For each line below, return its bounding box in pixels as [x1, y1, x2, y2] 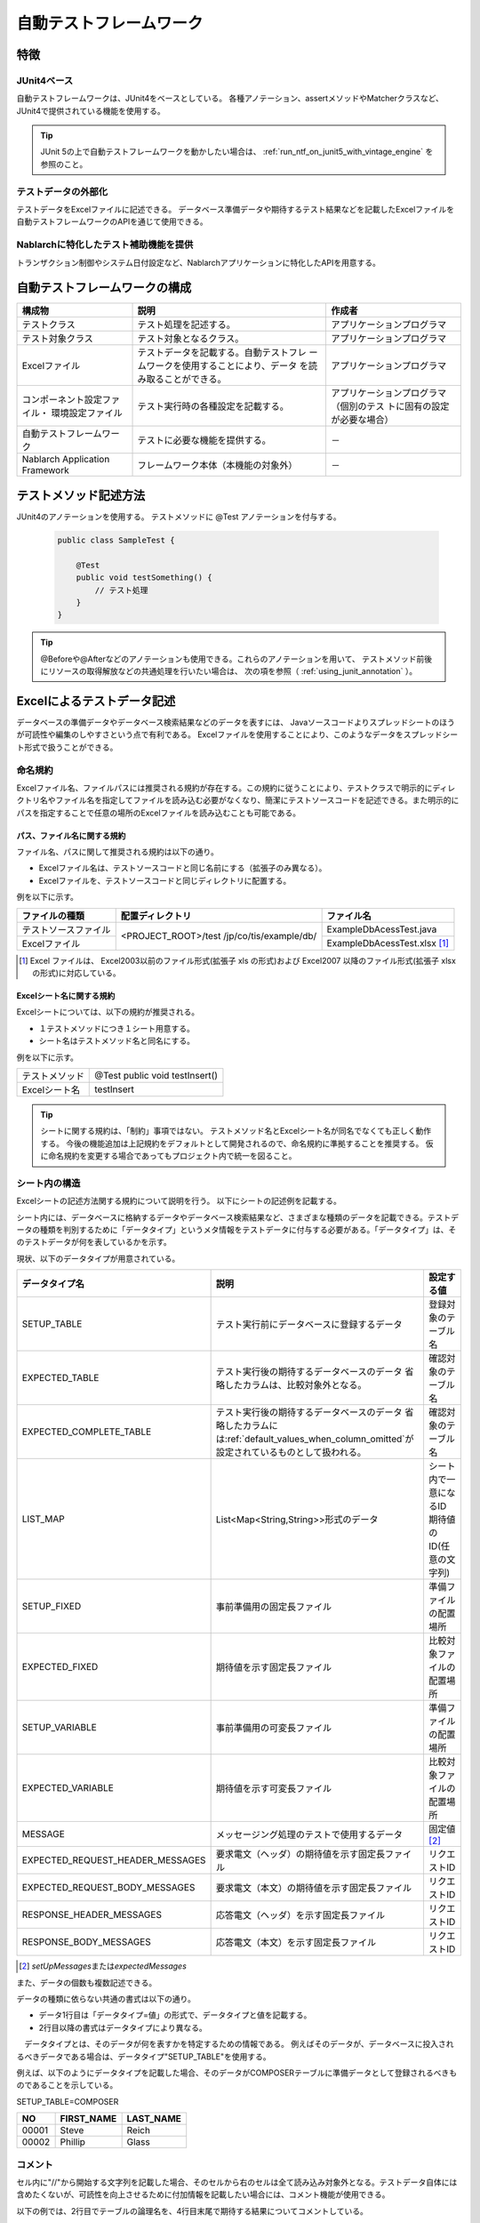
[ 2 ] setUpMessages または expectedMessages [19, 1961, 187, 1971]
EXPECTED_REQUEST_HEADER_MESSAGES [21, 1854, 206, 1866]
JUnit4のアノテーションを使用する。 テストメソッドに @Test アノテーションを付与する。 [16, 511, 341, 522]
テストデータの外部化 [16, 185, 108, 197]
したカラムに [224, 1419, 279, 1432]
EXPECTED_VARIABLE [21, 1782, 115, 1794]
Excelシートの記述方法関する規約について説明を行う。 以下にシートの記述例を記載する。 [16, 1196, 341, 1207]
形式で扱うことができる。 [23, 742, 118, 752]
